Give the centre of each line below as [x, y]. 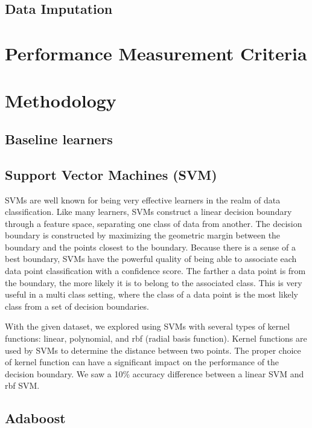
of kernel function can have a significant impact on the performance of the [142, 362]
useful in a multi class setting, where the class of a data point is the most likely [151, 294]
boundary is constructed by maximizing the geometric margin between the [143, 235]
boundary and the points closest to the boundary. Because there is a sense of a [150, 247]
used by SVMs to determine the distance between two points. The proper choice [153, 350]
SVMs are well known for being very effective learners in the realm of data [143, 200]
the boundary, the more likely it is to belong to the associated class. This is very [154, 282]
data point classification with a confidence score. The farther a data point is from [155, 271]
